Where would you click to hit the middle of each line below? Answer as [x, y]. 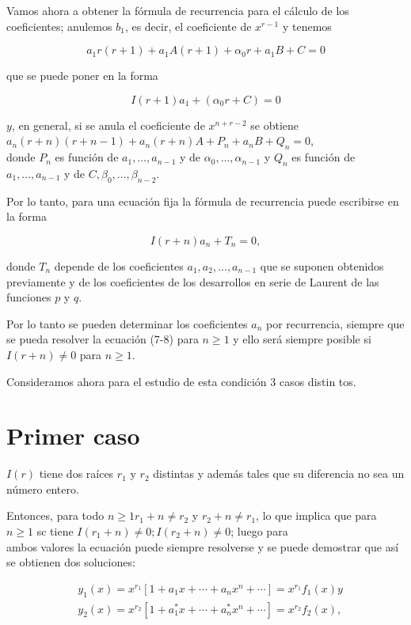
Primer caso [73, 436]
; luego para [259, 531]
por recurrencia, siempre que [335, 323]
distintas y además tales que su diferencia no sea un [279, 473]
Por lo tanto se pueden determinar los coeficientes [127, 323]
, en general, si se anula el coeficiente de [108, 125]
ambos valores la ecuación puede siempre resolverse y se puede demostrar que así [203, 546]
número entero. [43, 489]
